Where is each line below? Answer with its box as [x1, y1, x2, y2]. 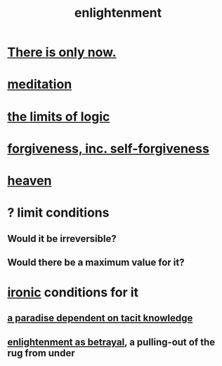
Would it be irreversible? [7, 233, 117, 245]
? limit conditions [7, 205, 110, 221]
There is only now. [7, 44, 117, 60]
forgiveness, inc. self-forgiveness [7, 140, 209, 156]
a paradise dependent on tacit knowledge [7, 312, 193, 324]
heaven [7, 172, 52, 189]
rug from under [7, 347, 75, 359]
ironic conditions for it [7, 285, 139, 301]
